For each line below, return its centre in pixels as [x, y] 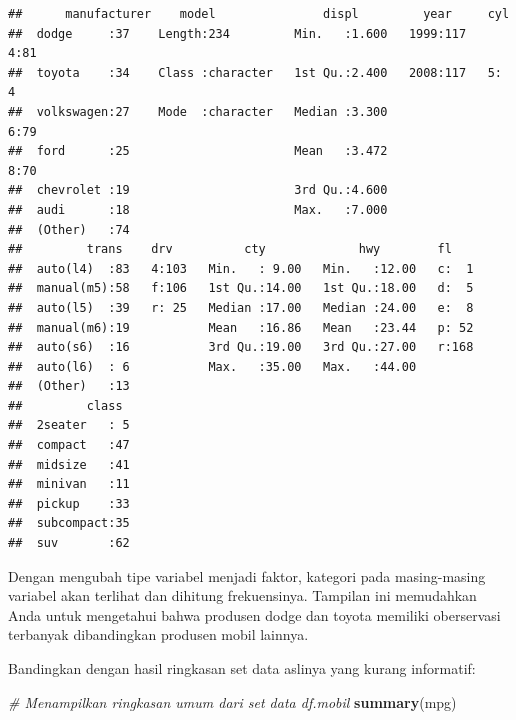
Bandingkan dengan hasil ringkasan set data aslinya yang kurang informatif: [242, 668]
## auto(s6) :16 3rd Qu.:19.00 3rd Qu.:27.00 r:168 [241, 347]
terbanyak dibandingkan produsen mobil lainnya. [158, 634]
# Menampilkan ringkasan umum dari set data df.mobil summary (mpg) [232, 701]
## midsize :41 [69, 464]
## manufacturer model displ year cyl [259, 14]
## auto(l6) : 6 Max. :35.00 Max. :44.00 [212, 366]
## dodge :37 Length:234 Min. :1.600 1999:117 [237, 33]
